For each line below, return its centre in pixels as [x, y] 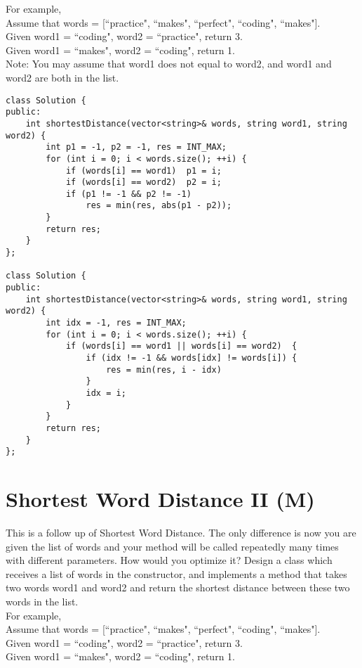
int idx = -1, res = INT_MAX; [116, 323]
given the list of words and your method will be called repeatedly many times [172, 546]
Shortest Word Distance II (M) [160, 499]
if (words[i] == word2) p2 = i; [143, 182]
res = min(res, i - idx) [164, 370]
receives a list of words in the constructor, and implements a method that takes [176, 573]
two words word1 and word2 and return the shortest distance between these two [178, 587]
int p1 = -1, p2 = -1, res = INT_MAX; [136, 147]
